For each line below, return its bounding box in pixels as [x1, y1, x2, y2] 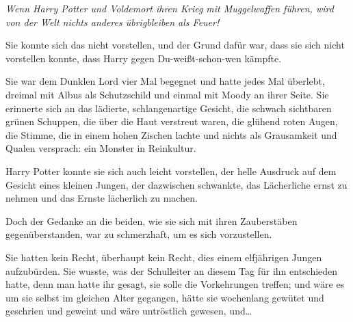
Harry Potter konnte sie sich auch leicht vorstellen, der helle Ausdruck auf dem [5, 163, 337, 178]
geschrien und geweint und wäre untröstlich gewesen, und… [5, 304, 252, 318]
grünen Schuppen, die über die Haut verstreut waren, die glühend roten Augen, [5, 114, 338, 129]
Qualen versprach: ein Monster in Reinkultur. [5, 141, 196, 155]
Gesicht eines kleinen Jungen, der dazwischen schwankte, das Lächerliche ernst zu [5, 177, 348, 191]
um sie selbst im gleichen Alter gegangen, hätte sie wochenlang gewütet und [5, 290, 324, 304]
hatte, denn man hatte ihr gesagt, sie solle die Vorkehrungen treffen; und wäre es [5, 277, 345, 291]
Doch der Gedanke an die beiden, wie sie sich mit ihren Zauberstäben [5, 213, 298, 228]
